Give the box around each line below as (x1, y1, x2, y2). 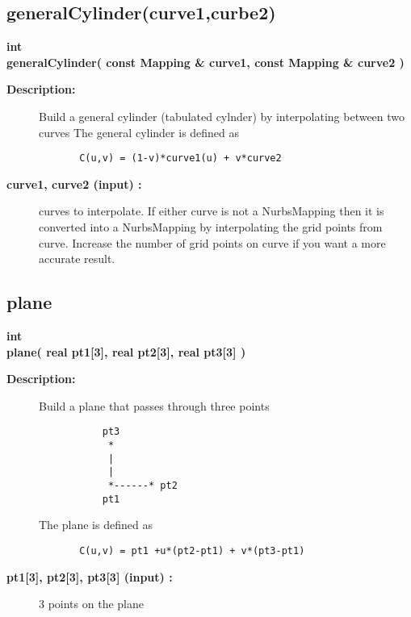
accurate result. (39, 250, 115, 267)
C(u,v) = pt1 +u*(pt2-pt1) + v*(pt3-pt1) (79, 544, 305, 557)
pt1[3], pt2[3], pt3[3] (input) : (6, 568, 173, 585)
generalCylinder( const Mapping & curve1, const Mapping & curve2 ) (6, 53, 405, 70)
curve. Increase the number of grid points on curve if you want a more (39, 234, 386, 251)
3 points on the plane (39, 595, 144, 612)
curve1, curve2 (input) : (6, 175, 142, 192)
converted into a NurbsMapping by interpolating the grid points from (39, 219, 383, 236)
